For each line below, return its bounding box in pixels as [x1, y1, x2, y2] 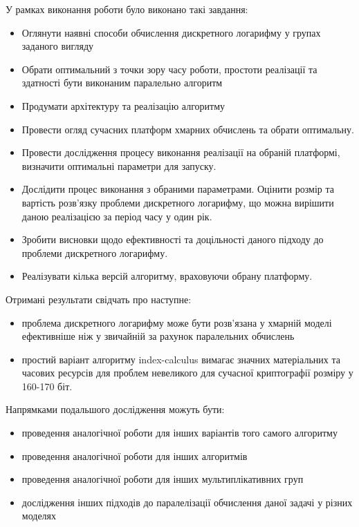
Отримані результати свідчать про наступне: [6, 291, 192, 306]
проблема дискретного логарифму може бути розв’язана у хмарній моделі [21, 315, 332, 329]
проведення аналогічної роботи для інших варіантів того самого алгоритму [21, 425, 338, 440]
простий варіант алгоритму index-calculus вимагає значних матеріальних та [21, 352, 340, 366]
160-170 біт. [21, 379, 73, 393]
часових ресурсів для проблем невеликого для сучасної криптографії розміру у [21, 365, 353, 380]
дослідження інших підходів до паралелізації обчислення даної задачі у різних [21, 495, 353, 509]
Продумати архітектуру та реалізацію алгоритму [21, 98, 225, 113]
